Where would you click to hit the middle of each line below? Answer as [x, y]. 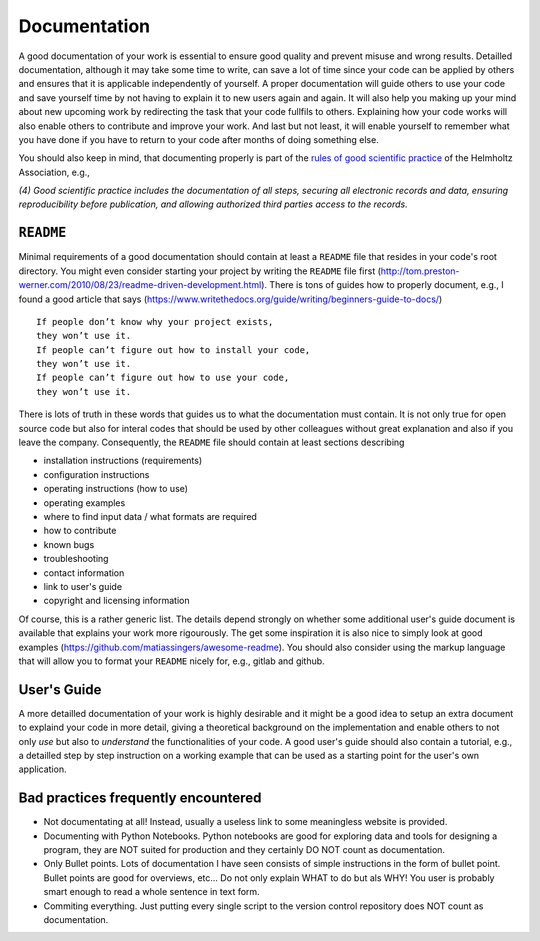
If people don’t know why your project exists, [155, 321]
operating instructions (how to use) [116, 489]
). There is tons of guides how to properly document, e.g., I [382, 285]
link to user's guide [83, 586]
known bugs [69, 544]
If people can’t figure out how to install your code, [173, 349]
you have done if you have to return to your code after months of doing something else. [198, 139]
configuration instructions [96, 474]
